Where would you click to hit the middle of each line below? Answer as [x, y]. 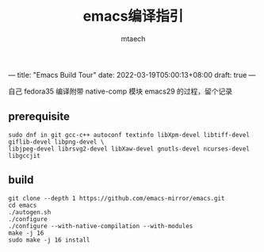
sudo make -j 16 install [49, 240]
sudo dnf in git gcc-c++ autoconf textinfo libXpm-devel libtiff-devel [129, 135]
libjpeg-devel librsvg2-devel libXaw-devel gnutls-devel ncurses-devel [129, 149]
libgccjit [25, 155]
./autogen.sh [30, 212]
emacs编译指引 [133, 16]
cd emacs [23, 205]
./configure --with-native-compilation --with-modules [101, 226]
